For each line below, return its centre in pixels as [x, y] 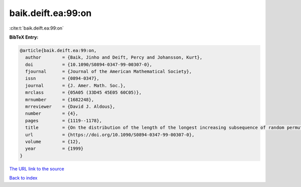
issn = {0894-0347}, [62, 78]
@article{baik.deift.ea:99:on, [58, 50]
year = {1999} [54, 149]
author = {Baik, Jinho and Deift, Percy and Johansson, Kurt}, [114, 57]
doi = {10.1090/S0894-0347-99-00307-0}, [89, 64]
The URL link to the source [37, 168]
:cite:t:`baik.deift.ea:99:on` [37, 28]
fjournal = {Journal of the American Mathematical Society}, [109, 72]
